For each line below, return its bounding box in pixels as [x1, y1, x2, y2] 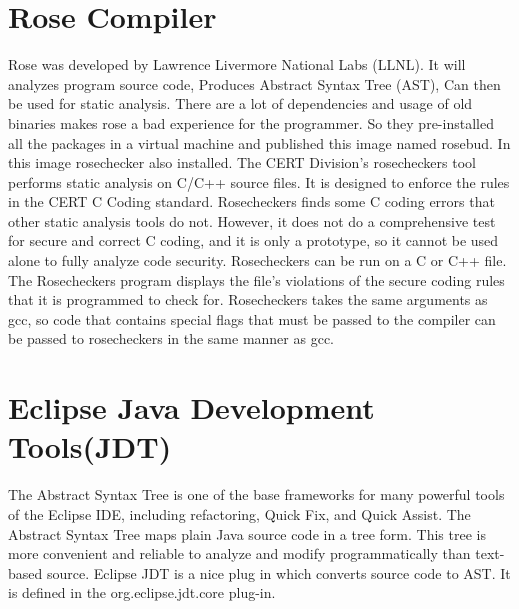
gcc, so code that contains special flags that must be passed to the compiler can [8, 308, 496, 329]
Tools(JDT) [8, 426, 172, 467]
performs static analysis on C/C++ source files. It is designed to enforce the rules [8, 171, 510, 192]
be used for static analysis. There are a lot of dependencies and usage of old [8, 93, 473, 114]
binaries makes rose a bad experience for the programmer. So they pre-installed [8, 112, 494, 133]
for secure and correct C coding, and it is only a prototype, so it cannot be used [8, 230, 499, 251]
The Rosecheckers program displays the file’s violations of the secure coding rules [8, 269, 505, 290]
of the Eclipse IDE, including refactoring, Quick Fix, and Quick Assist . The [8, 503, 471, 524]
